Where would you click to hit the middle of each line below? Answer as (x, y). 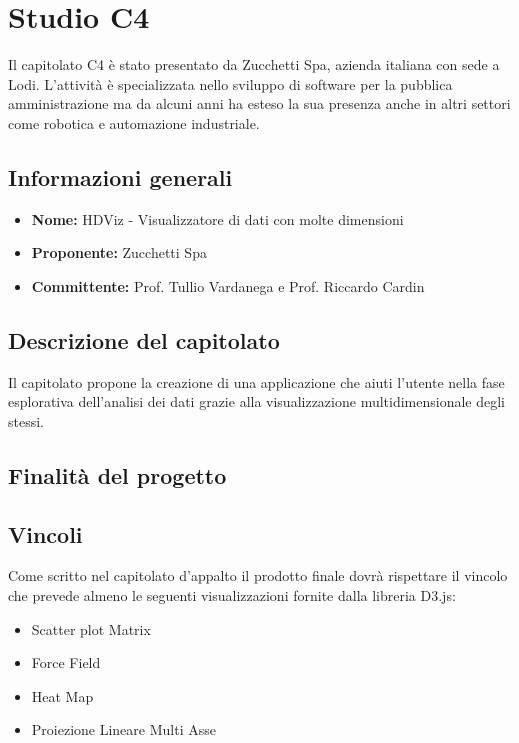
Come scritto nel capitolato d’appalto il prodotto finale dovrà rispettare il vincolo (258, 575)
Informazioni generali (120, 176)
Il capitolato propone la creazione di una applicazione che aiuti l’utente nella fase (256, 381)
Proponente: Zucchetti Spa (119, 252)
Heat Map (62, 695)
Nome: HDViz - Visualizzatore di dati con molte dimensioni (217, 218)
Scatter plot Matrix (91, 628)
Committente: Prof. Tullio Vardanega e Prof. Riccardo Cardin (228, 285)
